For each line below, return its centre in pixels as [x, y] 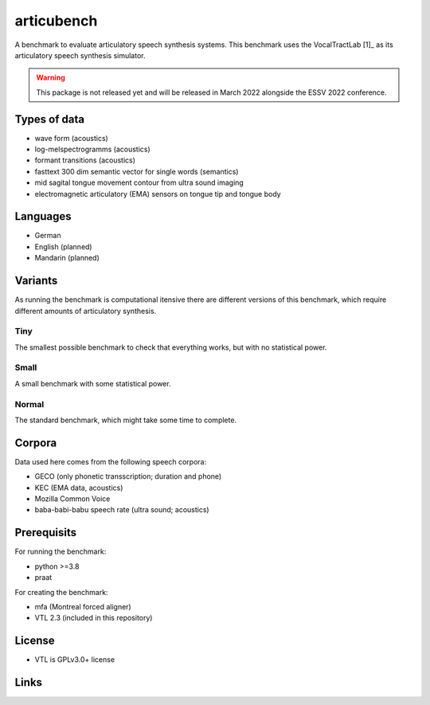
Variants [36, 281]
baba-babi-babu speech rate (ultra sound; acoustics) [122, 510]
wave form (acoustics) [72, 138]
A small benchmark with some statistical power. [93, 383]
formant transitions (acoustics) [85, 160]
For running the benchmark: [61, 552]
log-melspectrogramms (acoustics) [92, 149]
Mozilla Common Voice [72, 499]
